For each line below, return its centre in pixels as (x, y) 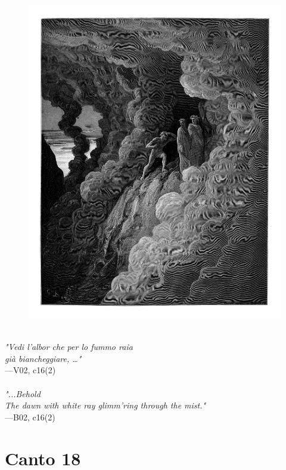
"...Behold (23, 393)
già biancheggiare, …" (43, 358)
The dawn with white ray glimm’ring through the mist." (105, 405)
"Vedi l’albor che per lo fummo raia (69, 347)
